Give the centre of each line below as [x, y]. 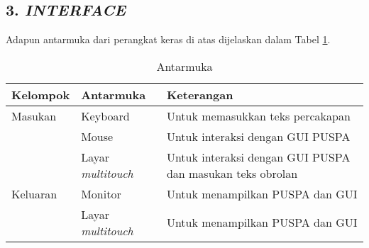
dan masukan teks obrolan [232, 173]
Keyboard [105, 115]
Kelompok [41, 94]
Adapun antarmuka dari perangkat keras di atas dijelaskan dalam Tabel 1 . [168, 39]
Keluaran [34, 193]
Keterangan [200, 94]
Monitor [101, 193]
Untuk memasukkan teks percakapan [258, 115]
